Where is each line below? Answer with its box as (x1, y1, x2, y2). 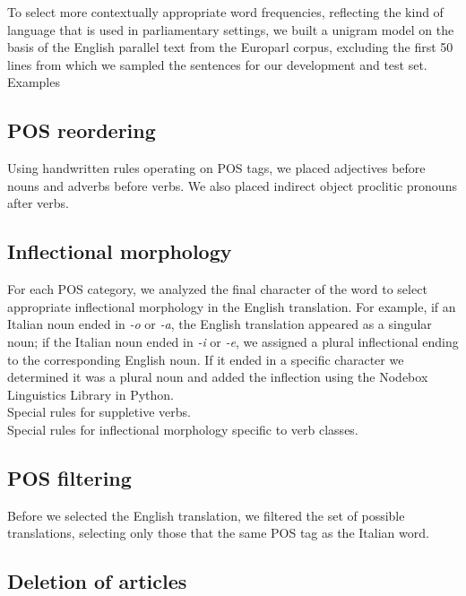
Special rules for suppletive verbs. (7, 402, 191, 421)
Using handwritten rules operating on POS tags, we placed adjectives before (7, 159, 426, 177)
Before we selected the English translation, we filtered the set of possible (7, 505, 405, 524)
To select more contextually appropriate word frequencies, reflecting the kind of (7, 3, 444, 21)
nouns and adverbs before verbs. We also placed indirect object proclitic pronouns (7, 176, 457, 194)
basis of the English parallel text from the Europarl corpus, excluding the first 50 (7, 38, 453, 56)
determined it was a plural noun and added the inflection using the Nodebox (7, 367, 428, 386)
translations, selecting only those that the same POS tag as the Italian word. (7, 523, 429, 542)
